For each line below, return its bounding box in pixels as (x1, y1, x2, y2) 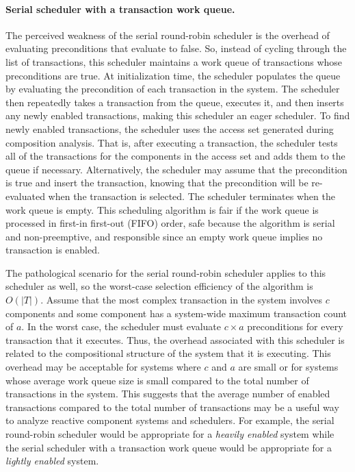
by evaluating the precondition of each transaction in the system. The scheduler (5, 82, 340, 96)
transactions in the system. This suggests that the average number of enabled (5, 386, 330, 401)
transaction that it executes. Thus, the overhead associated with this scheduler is (5, 332, 345, 347)
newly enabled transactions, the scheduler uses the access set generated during (5, 121, 334, 136)
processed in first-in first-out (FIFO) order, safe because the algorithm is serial (5, 216, 335, 230)
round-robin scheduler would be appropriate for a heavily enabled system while (5, 427, 334, 441)
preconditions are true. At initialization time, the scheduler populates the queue (5, 68, 341, 82)
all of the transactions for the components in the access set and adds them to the (5, 149, 345, 163)
